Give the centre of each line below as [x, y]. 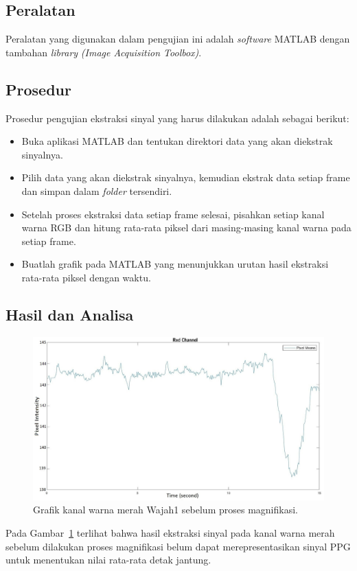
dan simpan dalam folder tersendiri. [97, 190]
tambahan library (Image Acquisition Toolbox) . [104, 52]
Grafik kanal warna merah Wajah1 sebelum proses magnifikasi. [165, 510]
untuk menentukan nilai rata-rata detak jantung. [108, 560]
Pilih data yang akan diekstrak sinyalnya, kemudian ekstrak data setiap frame [186, 177]
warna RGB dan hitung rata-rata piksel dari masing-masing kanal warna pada [186, 228]
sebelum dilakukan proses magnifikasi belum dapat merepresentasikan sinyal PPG [178, 546]
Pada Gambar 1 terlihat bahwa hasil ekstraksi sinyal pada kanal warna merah [170, 533]
